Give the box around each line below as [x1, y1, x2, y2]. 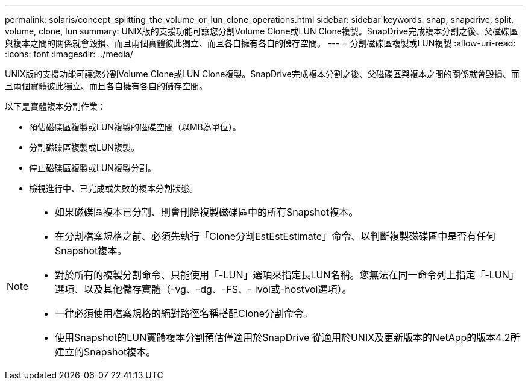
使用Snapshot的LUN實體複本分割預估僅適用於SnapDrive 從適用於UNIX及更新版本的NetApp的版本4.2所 [55, 331, 520, 343]
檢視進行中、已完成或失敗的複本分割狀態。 [29, 183, 198, 193]
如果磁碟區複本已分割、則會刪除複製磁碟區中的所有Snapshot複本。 [55, 206, 359, 218]
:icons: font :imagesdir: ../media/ [5, 49, 133, 59]
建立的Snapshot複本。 [55, 346, 156, 358]
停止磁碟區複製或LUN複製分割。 [29, 163, 156, 173]
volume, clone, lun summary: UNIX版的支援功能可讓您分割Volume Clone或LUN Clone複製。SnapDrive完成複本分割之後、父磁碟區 [5, 26, 518, 36]
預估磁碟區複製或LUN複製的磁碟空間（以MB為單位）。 [29, 122, 241, 132]
